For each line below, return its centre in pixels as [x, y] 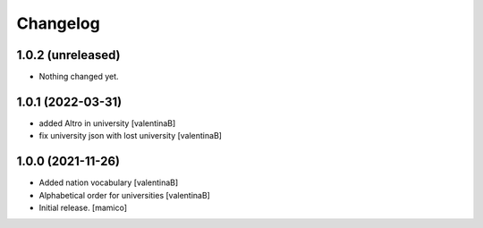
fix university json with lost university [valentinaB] [131, 136]
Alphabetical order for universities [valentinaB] [124, 195]
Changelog [58, 23]
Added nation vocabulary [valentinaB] [109, 182]
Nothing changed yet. [79, 77]
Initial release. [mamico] [83, 208]
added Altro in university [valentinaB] [107, 123]
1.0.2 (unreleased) [68, 55]
